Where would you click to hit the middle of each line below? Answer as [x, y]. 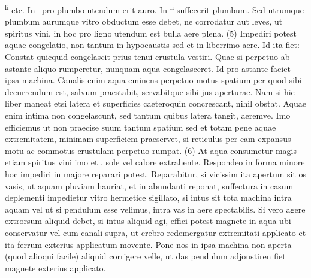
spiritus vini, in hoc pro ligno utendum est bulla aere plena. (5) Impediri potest [151, 33]
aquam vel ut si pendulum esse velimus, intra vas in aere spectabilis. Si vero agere [155, 209]
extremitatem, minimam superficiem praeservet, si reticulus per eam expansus [148, 139]
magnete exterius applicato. [55, 268]
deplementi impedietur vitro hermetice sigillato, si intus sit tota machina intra [148, 197]
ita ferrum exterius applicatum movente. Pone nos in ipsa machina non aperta [148, 244]
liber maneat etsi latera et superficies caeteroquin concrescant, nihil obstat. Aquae [156, 103]
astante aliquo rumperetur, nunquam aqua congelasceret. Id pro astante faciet [148, 68]
